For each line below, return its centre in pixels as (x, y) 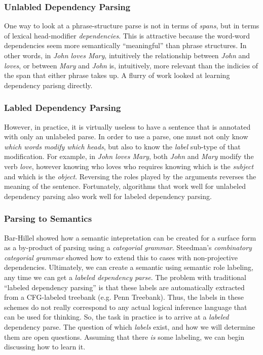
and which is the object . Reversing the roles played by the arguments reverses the (130, 176)
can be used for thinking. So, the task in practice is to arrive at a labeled (117, 317)
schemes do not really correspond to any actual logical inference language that (126, 307)
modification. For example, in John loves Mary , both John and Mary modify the (129, 156)
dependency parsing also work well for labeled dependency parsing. (108, 196)
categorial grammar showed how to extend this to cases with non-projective (121, 257)
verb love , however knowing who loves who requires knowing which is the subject (129, 166)
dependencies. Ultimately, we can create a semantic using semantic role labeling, (129, 267)
